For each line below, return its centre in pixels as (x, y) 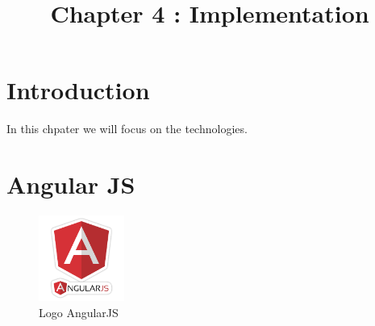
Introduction (78, 90)
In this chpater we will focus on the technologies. (127, 129)
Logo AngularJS (79, 312)
